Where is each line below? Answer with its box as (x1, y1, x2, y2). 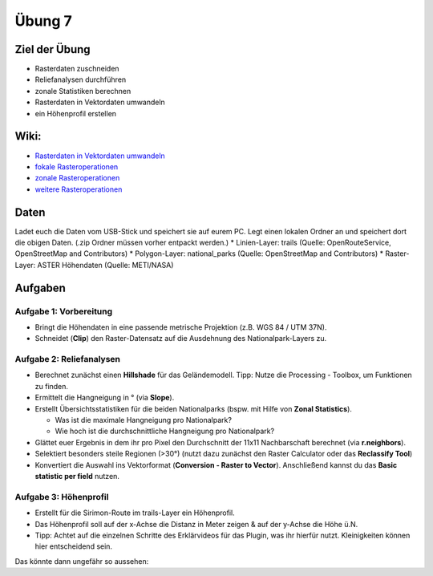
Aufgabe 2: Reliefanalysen (14, 354, 120, 365)
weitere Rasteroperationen (34, 185, 123, 194)
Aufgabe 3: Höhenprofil (14, 491, 109, 502)
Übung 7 (14, 12, 72, 30)
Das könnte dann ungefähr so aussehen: (14, 556, 149, 566)
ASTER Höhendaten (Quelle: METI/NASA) (37, 260, 174, 270)
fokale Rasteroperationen (34, 161, 119, 172)
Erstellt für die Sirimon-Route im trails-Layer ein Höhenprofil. (34, 508, 236, 517)
